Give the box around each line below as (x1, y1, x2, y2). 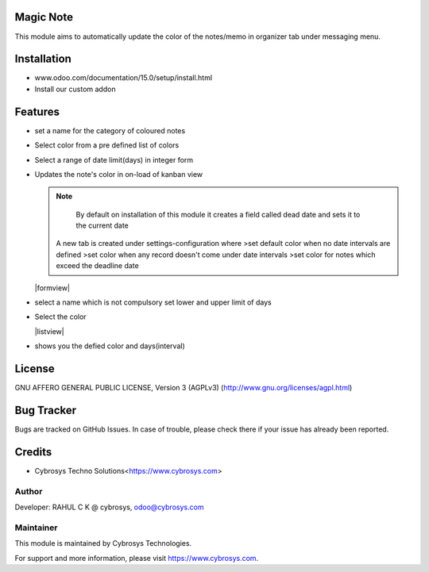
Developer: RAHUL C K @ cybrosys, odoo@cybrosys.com (14, 502, 204, 512)
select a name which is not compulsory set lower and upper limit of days (34, 298, 272, 307)
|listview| (34, 326, 64, 336)
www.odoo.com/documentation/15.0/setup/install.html (34, 73, 213, 83)
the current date (75, 221, 129, 230)
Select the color (34, 312, 87, 321)
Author (14, 486, 43, 497)
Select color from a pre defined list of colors (34, 140, 180, 150)
